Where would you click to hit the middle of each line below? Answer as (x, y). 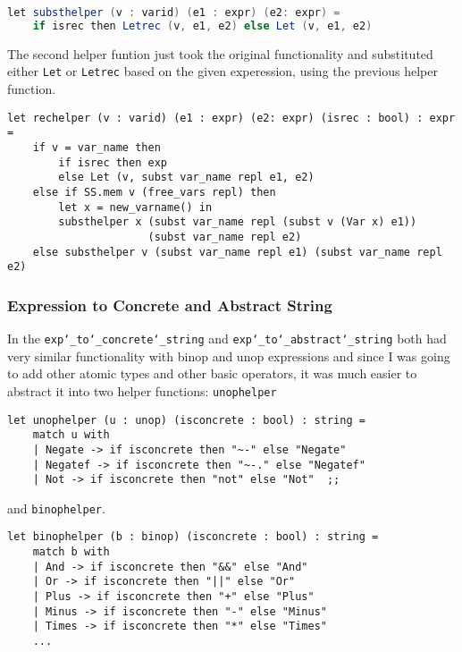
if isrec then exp (113, 162)
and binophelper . (56, 508)
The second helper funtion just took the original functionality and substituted (220, 53)
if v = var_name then (97, 147)
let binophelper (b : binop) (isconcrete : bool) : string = (193, 537)
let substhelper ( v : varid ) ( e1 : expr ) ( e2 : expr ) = (174, 13)
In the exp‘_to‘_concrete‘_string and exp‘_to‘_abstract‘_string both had (227, 339)
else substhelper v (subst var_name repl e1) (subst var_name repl (237, 252)
